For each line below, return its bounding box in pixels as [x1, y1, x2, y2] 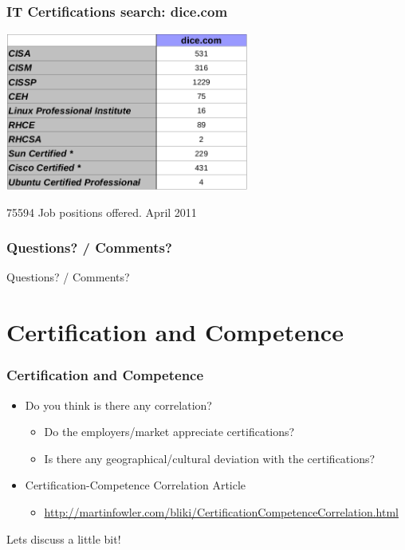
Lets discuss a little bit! [6, 530, 121, 547]
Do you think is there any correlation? [25, 396, 212, 413]
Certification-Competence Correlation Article [25, 477, 246, 493]
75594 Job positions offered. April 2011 [6, 203, 197, 220]
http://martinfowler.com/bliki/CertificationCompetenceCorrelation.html [44, 503, 399, 520]
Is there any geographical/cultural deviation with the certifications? [44, 450, 376, 466]
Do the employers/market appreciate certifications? [44, 423, 295, 440]
